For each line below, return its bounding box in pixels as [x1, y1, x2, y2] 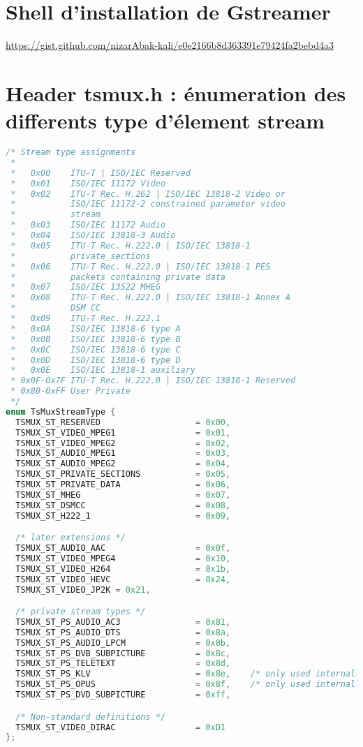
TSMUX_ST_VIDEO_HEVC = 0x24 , [15, 574, 231, 584]
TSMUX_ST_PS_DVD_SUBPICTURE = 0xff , [15, 690, 231, 700]
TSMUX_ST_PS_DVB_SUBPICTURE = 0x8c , [15, 648, 231, 658]
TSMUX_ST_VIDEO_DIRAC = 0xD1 [15, 722, 226, 732]
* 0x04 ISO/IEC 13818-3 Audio [10, 230, 176, 241]
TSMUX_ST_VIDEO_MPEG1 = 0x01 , [15, 427, 231, 438]
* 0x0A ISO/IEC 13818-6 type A [10, 323, 181, 334]
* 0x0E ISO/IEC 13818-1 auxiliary [10, 365, 196, 376]
